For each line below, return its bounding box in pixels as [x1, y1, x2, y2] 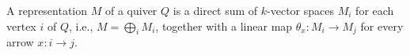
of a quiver [104, 2, 158, 18]
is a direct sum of [173, 2, 258, 18]
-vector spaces [267, 2, 335, 18]
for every [360, 17, 404, 34]
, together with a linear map [155, 17, 293, 34]
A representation [6, 2, 88, 18]
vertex [6, 17, 36, 34]
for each [355, 2, 394, 18]
